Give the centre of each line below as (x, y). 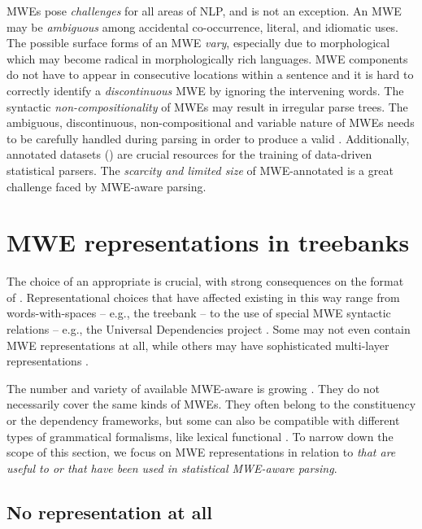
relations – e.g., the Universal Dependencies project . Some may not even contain (209, 329)
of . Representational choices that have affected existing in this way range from (203, 297)
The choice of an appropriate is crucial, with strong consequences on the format (205, 281)
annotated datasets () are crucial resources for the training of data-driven (189, 154)
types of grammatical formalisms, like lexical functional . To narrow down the (200, 436)
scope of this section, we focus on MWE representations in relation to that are (201, 452)
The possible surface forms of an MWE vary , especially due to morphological (198, 43)
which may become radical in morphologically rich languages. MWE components (207, 58)
